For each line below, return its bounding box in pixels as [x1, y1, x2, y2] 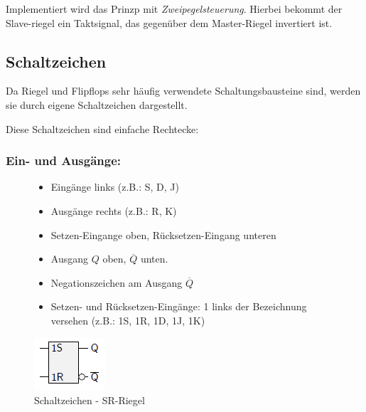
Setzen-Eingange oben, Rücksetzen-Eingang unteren [50, 227, 276, 242]
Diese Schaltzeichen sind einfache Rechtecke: [6, 121, 199, 136]
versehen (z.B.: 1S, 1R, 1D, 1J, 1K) [50, 312, 205, 327]
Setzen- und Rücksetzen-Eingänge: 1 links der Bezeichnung [50, 299, 307, 314]
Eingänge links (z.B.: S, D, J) [50, 179, 179, 194]
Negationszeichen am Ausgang [50, 275, 183, 290]
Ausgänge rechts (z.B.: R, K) [50, 203, 177, 218]
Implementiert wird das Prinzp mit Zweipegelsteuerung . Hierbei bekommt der [6, 1, 343, 16]
